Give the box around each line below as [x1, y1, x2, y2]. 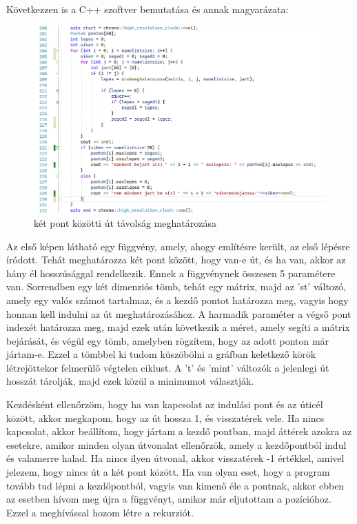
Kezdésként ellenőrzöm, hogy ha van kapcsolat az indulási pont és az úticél [6, 397, 323, 412]
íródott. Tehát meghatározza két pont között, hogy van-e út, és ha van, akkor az [6, 252, 346, 267]
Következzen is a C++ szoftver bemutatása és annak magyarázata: [6, 2, 289, 16]
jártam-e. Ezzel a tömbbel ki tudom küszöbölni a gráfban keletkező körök [6, 347, 316, 361]
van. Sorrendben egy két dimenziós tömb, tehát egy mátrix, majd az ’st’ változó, [6, 279, 346, 294]
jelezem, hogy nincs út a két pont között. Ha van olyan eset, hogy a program [6, 465, 330, 479]
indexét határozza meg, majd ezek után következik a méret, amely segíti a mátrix [6, 320, 350, 334]
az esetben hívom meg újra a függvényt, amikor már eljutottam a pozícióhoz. [6, 492, 331, 506]
